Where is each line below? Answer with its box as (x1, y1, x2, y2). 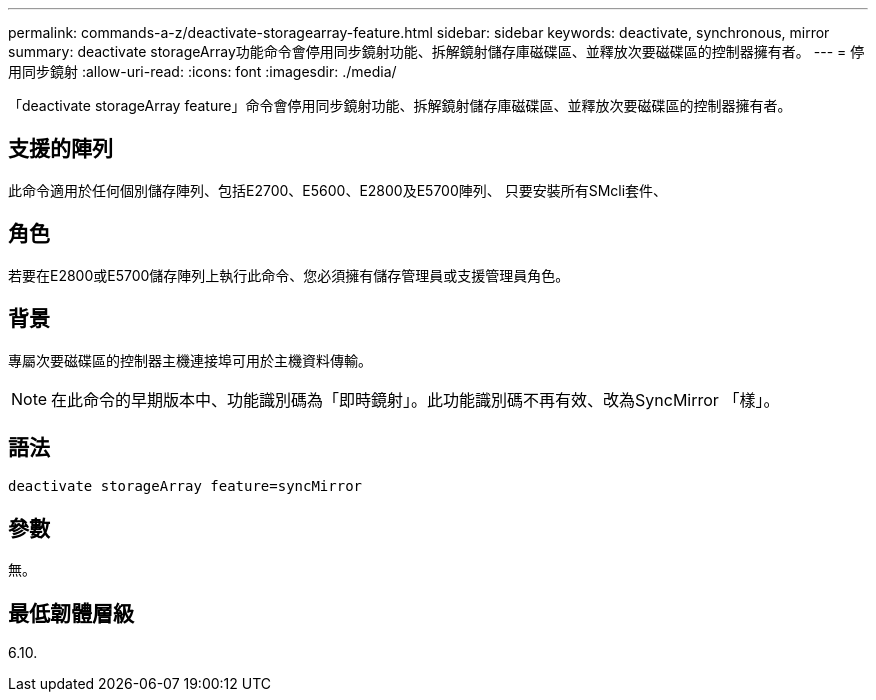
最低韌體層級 (8, 600, 134, 626)
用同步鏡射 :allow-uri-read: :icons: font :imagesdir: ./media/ (8, 63, 397, 80)
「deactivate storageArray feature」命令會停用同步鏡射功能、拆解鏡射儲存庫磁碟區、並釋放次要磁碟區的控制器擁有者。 (8, 97, 792, 114)
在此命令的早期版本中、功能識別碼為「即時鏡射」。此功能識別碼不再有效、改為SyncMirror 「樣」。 (51, 389, 780, 410)
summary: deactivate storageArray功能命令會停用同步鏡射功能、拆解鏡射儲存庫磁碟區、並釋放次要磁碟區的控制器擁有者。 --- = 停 (8, 43, 865, 60)
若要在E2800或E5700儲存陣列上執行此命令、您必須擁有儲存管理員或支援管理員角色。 (8, 266, 570, 284)
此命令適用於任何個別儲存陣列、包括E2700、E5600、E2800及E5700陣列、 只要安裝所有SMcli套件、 (8, 181, 668, 199)
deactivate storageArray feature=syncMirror (8, 478, 363, 495)
